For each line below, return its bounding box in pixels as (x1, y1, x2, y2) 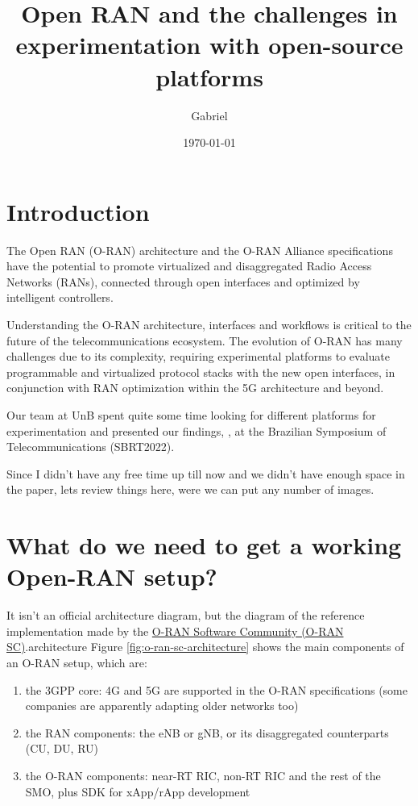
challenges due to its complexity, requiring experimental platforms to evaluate (6, 348, 390, 365)
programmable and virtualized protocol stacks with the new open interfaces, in (6, 363, 395, 380)
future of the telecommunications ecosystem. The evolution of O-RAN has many (6, 332, 403, 349)
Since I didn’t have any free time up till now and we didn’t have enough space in (6, 465, 405, 482)
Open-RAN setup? (6, 560, 217, 593)
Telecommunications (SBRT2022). (6, 438, 175, 455)
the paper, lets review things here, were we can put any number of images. (6, 481, 375, 498)
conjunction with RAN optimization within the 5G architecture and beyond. (6, 379, 384, 396)
